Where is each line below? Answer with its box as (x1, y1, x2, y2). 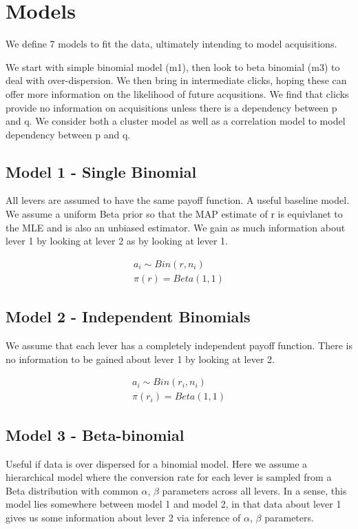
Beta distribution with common (6, 483, 138, 497)
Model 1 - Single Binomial (6, 160, 197, 182)
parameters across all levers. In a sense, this (162, 483, 347, 497)
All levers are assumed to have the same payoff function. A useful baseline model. (6, 193, 350, 207)
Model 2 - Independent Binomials (6, 306, 251, 327)
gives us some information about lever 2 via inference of (6, 510, 241, 524)
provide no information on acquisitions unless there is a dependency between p (6, 100, 337, 114)
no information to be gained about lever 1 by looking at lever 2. (6, 351, 275, 366)
